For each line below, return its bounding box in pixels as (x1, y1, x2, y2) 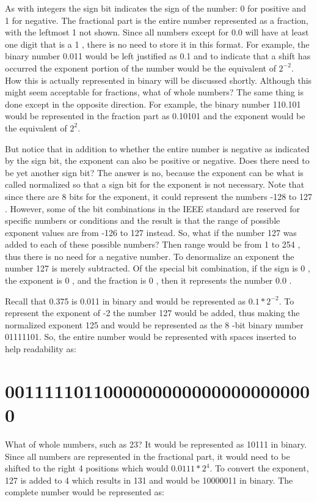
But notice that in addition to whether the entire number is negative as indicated (5, 142, 310, 155)
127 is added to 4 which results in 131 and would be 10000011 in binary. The (5, 473, 293, 486)
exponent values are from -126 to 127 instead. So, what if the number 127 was (5, 226, 297, 238)
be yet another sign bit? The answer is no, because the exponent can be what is (5, 166, 304, 179)
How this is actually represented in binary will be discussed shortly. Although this (5, 73, 312, 86)
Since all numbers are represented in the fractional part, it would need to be (5, 449, 290, 462)
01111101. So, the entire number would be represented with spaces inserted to (5, 330, 296, 343)
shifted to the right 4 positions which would (5, 462, 169, 474)
